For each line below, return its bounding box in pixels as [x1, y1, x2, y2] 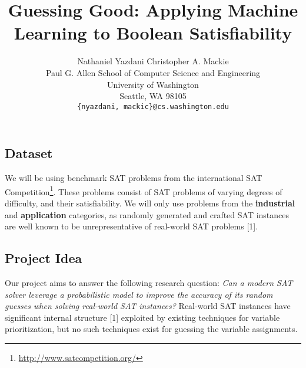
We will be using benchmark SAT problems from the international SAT [5, 172, 262, 184]
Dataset [5, 144, 53, 162]
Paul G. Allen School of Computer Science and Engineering [45, 66, 261, 78]
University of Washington [107, 78, 199, 90]
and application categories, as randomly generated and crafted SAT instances [5, 208, 290, 221]
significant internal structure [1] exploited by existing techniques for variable [5, 311, 280, 323]
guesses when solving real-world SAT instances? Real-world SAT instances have [5, 300, 291, 312]
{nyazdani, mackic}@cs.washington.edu [77, 102, 229, 111]
